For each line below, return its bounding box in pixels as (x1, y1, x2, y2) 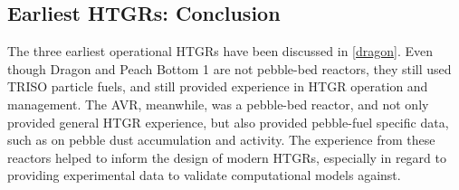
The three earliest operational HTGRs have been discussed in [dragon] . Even (7, 42, 434, 61)
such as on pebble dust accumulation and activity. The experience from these (7, 130, 435, 149)
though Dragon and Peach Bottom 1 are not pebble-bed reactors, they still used (7, 59, 452, 78)
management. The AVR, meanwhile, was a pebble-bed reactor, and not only (7, 94, 429, 113)
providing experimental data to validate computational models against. (7, 166, 401, 185)
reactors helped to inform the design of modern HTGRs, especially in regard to (7, 147, 447, 166)
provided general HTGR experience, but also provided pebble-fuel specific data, (7, 112, 449, 131)
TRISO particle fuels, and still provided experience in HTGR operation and (7, 77, 428, 96)
